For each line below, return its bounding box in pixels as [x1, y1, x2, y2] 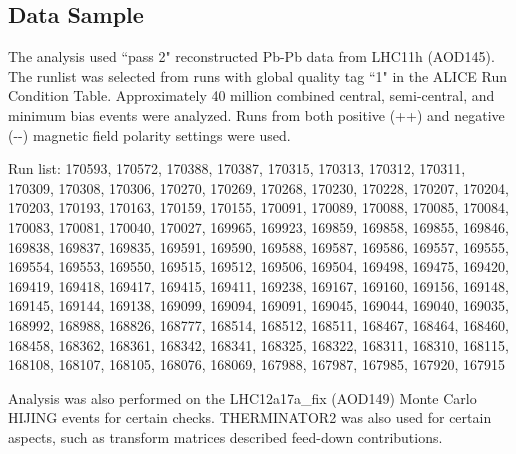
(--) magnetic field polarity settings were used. [8, 124, 291, 145]
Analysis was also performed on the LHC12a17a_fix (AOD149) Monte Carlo [8, 387, 477, 408]
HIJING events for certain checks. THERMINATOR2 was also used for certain [8, 407, 492, 428]
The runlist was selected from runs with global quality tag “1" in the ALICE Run [8, 65, 507, 86]
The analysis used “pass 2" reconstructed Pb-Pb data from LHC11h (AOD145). [8, 46, 495, 67]
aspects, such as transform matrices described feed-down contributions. [8, 426, 443, 447]
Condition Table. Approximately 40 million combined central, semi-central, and [8, 85, 495, 106]
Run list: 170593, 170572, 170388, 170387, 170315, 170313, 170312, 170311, [8, 158, 466, 179]
